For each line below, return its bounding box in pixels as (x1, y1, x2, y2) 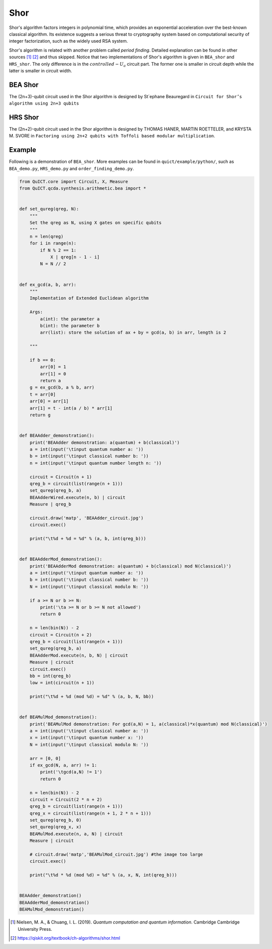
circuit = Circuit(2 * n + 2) (29, 796, 102, 802)
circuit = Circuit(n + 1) (29, 474, 92, 479)
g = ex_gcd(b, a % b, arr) (29, 385, 95, 390)
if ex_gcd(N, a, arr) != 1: (29, 762, 98, 768)
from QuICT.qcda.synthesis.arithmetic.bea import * (19, 185, 147, 191)
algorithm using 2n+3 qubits (9, 101, 79, 106)
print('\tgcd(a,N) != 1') (40, 769, 102, 775)
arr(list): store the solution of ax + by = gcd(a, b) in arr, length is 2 (40, 330, 226, 336)
